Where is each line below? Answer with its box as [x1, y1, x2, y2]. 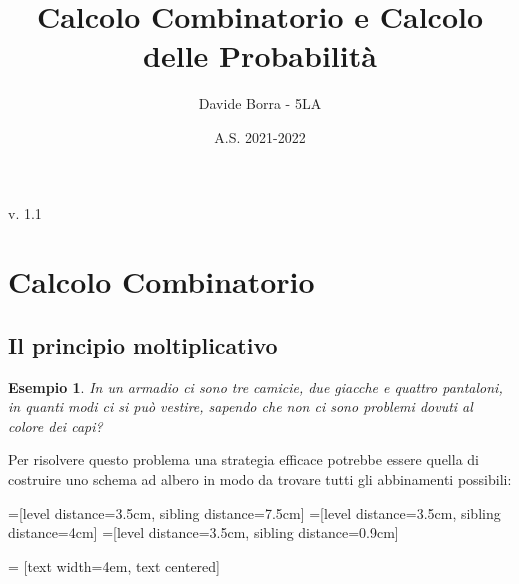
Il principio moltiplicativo [8, 329, 278, 360]
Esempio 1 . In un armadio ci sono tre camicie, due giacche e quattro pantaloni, [8, 376, 503, 397]
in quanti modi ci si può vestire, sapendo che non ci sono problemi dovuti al [8, 396, 473, 417]
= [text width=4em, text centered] [8, 555, 220, 576]
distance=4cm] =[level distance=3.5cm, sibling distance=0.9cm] [8, 522, 399, 543]
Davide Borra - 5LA [198, 93, 322, 114]
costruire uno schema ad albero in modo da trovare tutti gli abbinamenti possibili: [8, 469, 512, 490]
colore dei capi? [8, 415, 103, 436]
